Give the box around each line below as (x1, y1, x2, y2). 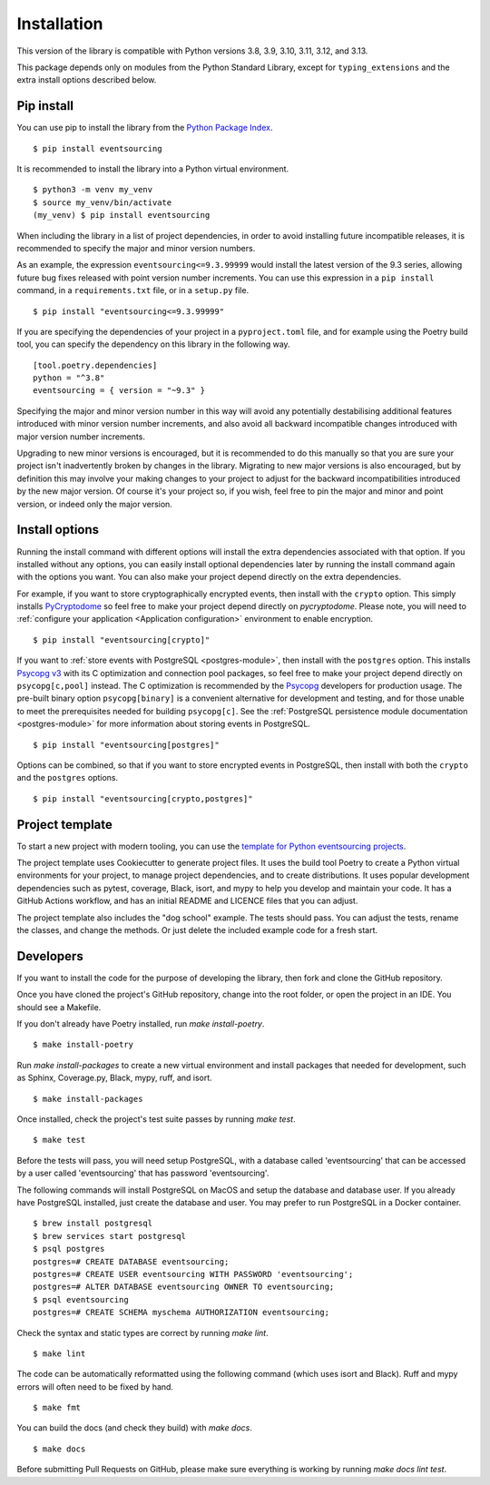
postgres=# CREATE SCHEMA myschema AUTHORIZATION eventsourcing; (33, 1307, 330, 1318)
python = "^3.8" (33, 373, 105, 383)
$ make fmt (33, 1402, 82, 1413)
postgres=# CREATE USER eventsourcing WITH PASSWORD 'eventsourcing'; (33, 1269, 354, 1279)
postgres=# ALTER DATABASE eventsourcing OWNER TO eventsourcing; (33, 1282, 335, 1293)
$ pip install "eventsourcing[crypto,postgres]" (33, 793, 253, 803)
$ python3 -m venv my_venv (33, 184, 153, 195)
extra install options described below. (16, 74, 157, 85)
